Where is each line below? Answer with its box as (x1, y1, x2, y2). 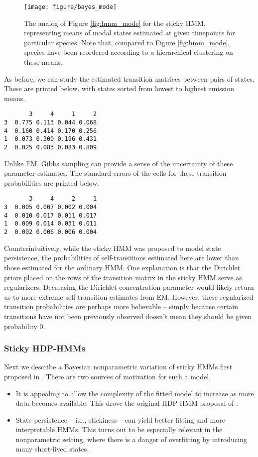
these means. (24, 57, 63, 67)
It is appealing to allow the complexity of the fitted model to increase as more (15, 388, 254, 398)
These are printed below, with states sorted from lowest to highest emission (4, 83, 234, 94)
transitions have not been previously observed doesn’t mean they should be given (4, 311, 252, 321)
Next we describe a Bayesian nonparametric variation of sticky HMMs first (4, 361, 233, 372)
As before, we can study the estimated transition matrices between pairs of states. (4, 73, 255, 84)
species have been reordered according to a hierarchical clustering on (24, 47, 233, 57)
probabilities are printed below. (4, 177, 100, 188)
